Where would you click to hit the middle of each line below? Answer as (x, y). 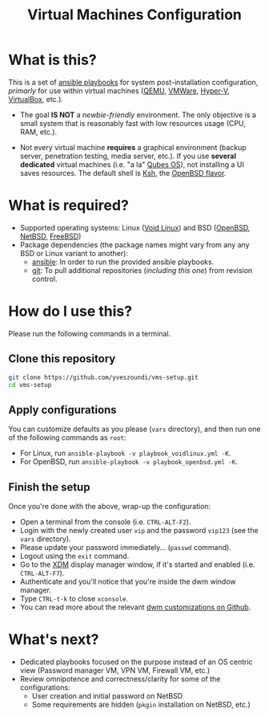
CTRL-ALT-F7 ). (42, 573)
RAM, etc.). (38, 132)
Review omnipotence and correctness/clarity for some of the (120, 678)
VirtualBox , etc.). (36, 99)
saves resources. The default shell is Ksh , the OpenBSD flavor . (123, 173)
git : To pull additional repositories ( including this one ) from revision (142, 270)
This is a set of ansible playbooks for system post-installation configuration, (133, 82)
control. (44, 279)
